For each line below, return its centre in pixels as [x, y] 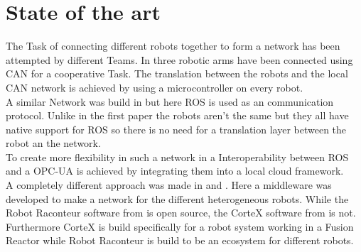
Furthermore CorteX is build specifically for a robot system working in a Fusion [180, 226]
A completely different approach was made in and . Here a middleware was [169, 185]
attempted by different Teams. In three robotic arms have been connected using [179, 59]
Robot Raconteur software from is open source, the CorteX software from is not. [181, 213]
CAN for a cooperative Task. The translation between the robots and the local [177, 73]
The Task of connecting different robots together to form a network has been [173, 46]
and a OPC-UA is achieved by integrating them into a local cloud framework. [175, 171]
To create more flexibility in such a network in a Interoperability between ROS [177, 157]
